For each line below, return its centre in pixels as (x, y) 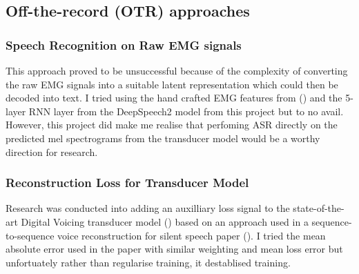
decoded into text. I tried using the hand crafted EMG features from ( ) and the (174, 98)
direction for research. (52, 151)
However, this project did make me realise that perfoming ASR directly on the (172, 125)
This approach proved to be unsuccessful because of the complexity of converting (177, 70)
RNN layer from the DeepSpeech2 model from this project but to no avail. (186, 111)
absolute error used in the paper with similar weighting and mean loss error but (174, 249)
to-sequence (30, 235)
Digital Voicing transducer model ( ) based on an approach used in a (165, 221)
